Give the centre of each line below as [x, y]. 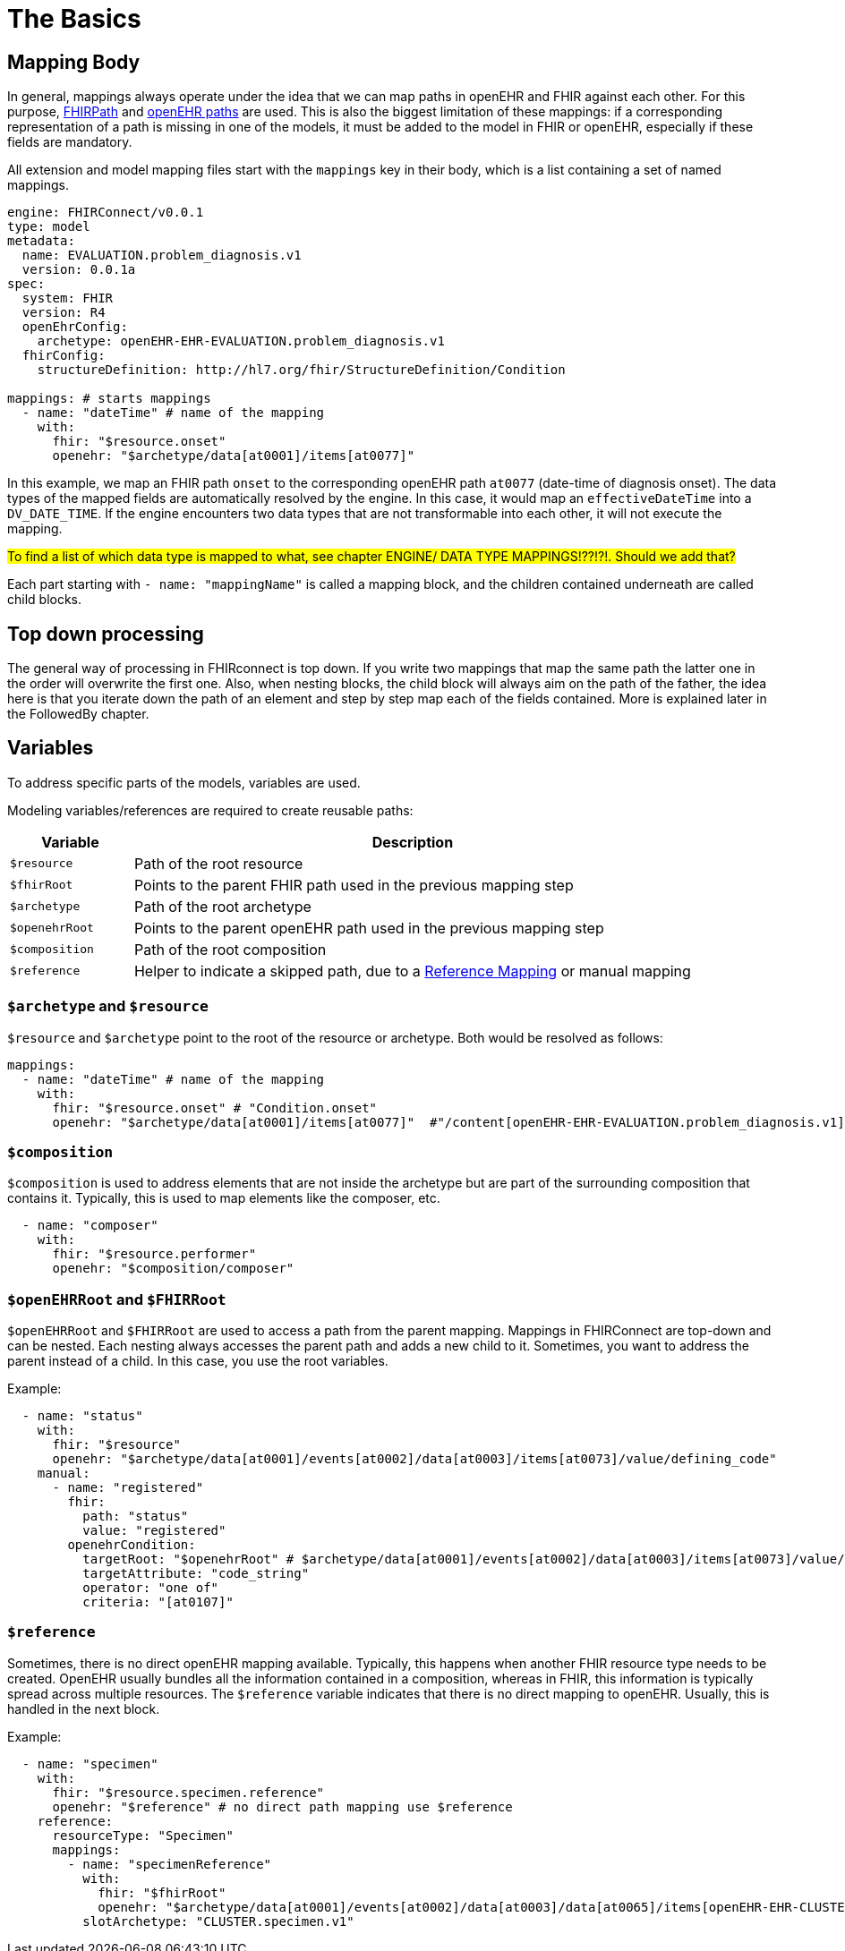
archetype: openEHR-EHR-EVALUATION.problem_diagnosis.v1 [241, 341]
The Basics [74, 19]
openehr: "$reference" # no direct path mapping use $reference [282, 1806]
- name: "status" [82, 1416]
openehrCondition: [132, 1545]
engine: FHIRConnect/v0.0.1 [106, 213]
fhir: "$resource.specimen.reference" [188, 1792]
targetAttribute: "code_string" [196, 1574]
